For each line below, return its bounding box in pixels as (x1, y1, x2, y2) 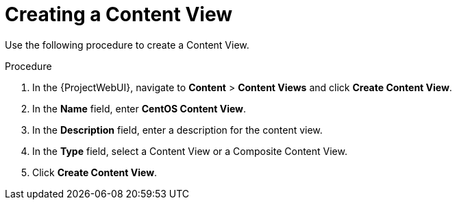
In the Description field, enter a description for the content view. (32, 123, 323, 136)
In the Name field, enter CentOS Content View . (32, 102, 247, 114)
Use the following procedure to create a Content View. (5, 38, 249, 51)
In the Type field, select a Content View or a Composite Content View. (32, 145, 347, 157)
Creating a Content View (5, 3, 233, 26)
